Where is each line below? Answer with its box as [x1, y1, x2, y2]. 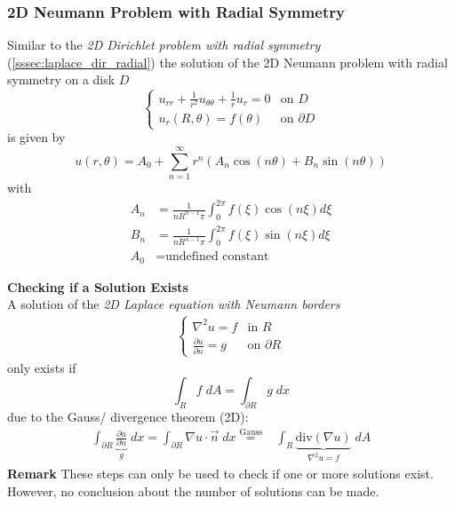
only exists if [7, 358, 76, 376]
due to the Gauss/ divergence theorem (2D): [7, 407, 249, 426]
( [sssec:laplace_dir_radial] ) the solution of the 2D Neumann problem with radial [7, 52, 448, 71]
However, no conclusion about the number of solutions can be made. [7, 481, 379, 500]
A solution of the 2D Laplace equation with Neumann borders [7, 295, 340, 313]
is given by [7, 128, 66, 146]
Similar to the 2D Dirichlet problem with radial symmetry [7, 36, 321, 54]
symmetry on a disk [7, 70, 116, 89]
